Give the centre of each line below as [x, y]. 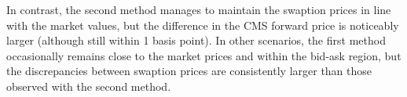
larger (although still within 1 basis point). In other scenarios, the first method [196, 40]
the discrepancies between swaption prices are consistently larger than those [189, 71]
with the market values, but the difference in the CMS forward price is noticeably [203, 25]
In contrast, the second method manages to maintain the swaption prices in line [199, 9]
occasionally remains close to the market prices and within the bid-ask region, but [204, 55]
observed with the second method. [89, 86]
